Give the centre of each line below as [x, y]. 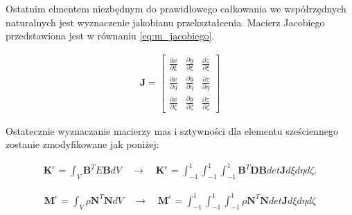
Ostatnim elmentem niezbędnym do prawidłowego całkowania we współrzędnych [176, 8]
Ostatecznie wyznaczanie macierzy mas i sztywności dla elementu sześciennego [172, 130]
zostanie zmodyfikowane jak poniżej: [82, 144]
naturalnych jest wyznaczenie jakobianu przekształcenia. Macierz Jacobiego [165, 22]
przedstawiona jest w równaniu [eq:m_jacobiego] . [110, 36]
